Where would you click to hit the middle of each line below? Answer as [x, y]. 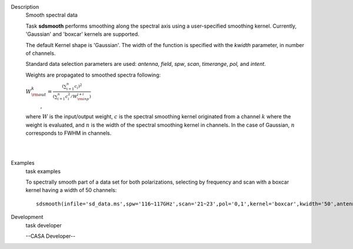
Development [27, 217]
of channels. [41, 53]
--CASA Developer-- [51, 236]
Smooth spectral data [51, 15]
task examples [43, 171]
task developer [44, 225]
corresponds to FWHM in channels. [69, 133]
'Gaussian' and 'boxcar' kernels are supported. [82, 34]
